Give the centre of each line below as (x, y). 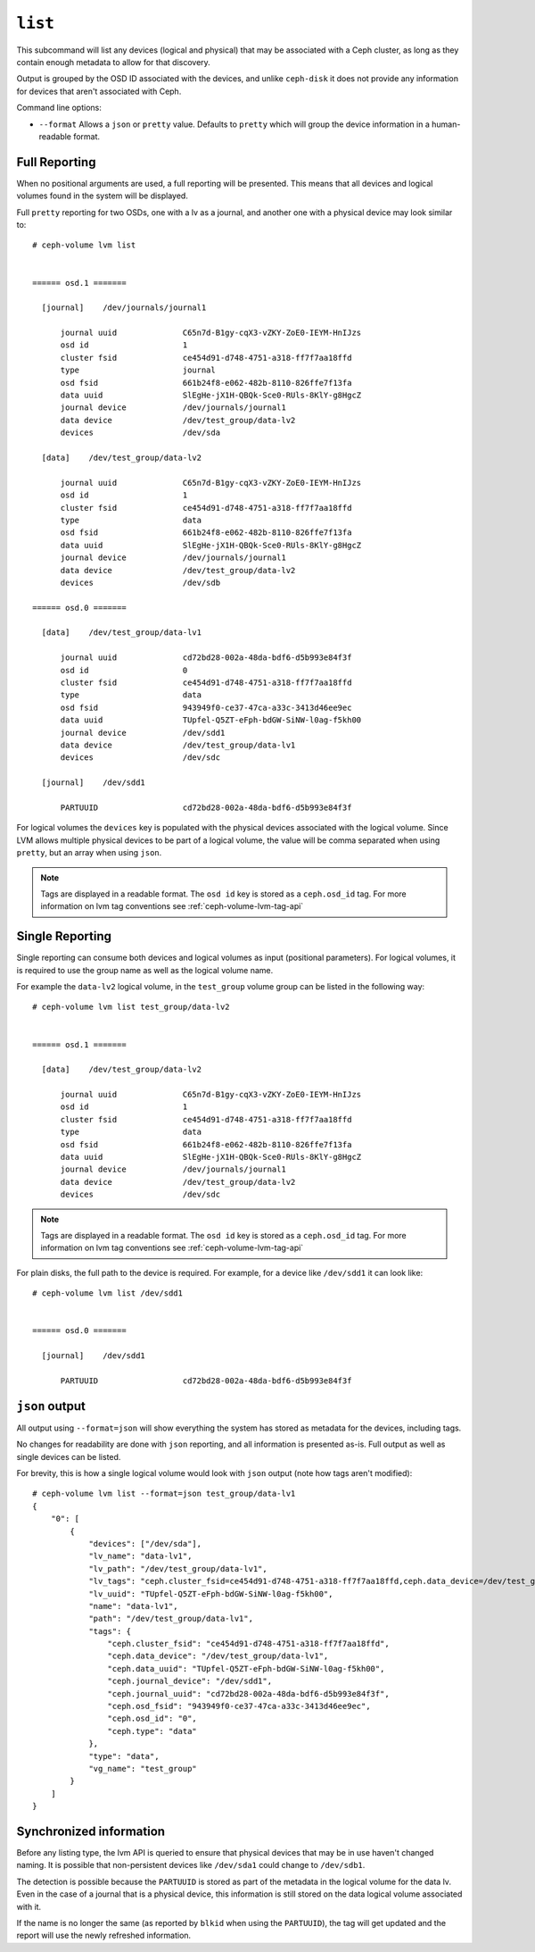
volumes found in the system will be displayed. (103, 196)
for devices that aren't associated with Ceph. (99, 91)
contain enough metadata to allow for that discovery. (114, 62)
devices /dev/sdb (140, 582)
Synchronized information (91, 1831)
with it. (29, 1906)
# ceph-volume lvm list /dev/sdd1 (107, 1293)
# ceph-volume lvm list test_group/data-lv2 (132, 1007)
